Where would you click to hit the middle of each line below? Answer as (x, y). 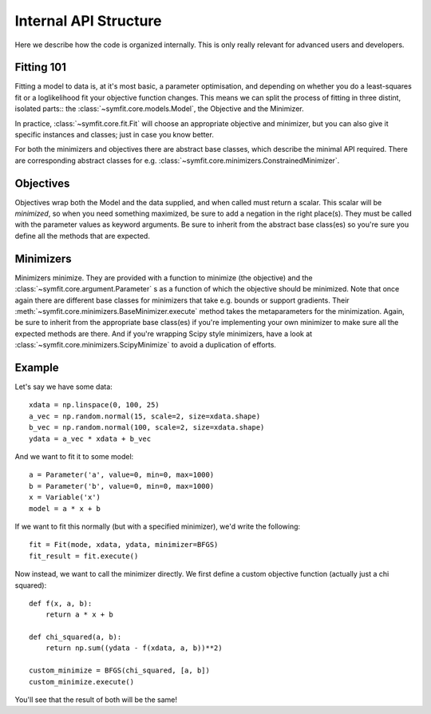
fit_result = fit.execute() (84, 556)
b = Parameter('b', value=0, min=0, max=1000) (122, 486)
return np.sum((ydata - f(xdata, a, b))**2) (134, 648)
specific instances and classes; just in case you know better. (115, 135)
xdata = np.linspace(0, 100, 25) (94, 405)
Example (37, 367)
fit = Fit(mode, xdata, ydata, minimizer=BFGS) (124, 545)
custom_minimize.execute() (82, 682)
